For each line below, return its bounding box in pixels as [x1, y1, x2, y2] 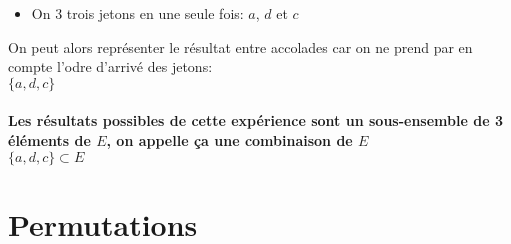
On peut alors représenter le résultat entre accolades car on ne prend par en [8, 36, 473, 57]
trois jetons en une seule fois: [66, 3, 244, 23]
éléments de [8, 129, 91, 150]
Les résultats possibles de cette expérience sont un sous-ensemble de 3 [8, 110, 503, 131]
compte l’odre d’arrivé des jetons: [8, 56, 213, 77]
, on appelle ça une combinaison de [106, 129, 353, 150]
